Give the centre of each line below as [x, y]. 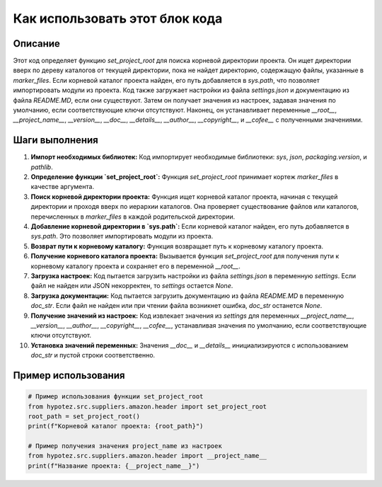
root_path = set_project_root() [84, 416]
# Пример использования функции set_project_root [116, 397]
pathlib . [42, 167]
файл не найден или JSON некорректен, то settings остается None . [132, 286]
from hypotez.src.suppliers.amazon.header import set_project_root [147, 406]
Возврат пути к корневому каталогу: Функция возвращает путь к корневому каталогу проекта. [177, 246]
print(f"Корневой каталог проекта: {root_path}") [116, 426]
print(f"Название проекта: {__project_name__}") [114, 466]
